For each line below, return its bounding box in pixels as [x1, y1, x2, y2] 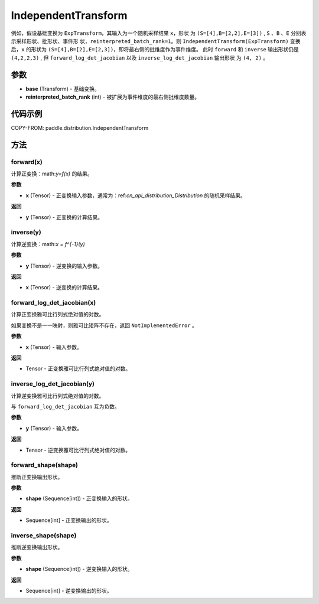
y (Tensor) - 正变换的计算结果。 [25, 213, 103, 221]
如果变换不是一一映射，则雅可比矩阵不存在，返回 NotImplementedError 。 [11, 322, 198, 329]
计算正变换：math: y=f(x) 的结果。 [11, 170, 93, 177]
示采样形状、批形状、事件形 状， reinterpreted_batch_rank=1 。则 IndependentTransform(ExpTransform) [11, 37, 289, 44]
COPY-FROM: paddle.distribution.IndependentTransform [11, 124, 149, 131]
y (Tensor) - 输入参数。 [25, 425, 83, 432]
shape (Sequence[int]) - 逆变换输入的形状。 [25, 566, 133, 573]
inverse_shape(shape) [11, 531, 77, 540]
